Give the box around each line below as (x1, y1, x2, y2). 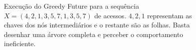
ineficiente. (4, 38, 36, 49)
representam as (147, 10, 192, 20)
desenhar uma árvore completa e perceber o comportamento (4, 29, 183, 39)
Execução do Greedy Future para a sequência (4, 1, 139, 11)
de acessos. (94, 10, 127, 20)
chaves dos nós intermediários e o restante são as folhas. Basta (4, 20, 190, 30)
